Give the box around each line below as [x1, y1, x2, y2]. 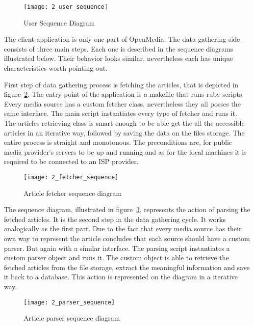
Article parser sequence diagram [24, 313, 120, 323]
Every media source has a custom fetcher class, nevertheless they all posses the [4, 98, 241, 109]
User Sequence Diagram [24, 17, 95, 27]
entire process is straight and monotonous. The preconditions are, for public [4, 137, 232, 147]
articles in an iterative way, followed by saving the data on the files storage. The [4, 127, 245, 137]
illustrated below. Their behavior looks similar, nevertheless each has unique [4, 53, 233, 63]
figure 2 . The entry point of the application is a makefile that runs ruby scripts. [4, 89, 244, 99]
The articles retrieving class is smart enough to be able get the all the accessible [4, 118, 245, 128]
